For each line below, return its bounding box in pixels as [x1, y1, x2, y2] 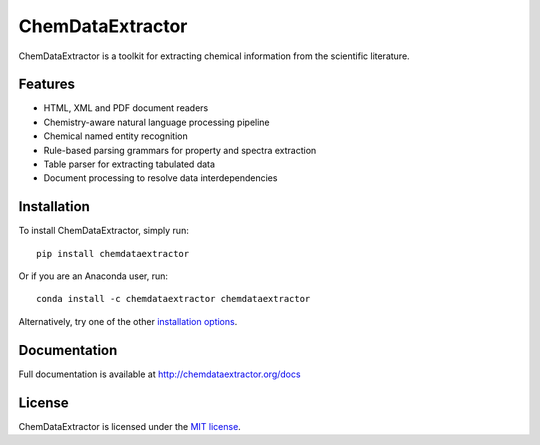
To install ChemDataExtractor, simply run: [18, 225, 189, 237]
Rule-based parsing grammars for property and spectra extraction [43, 144, 317, 156]
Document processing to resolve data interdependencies [43, 172, 278, 184]
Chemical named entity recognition [43, 130, 189, 142]
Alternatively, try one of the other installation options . [18, 315, 238, 327]
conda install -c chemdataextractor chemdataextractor [36, 293, 311, 305]
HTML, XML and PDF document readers [43, 102, 209, 114]
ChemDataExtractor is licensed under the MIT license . [18, 420, 242, 432]
